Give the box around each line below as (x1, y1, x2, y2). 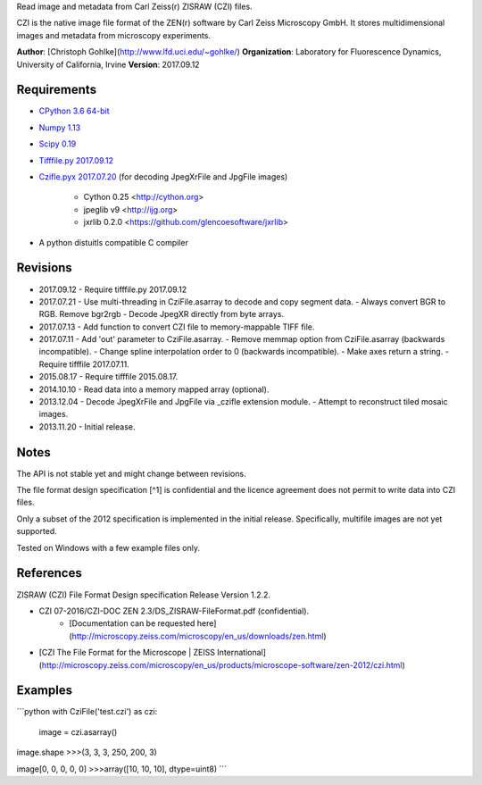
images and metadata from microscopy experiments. (16, 29, 212, 40)
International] (217, 647, 267, 658)
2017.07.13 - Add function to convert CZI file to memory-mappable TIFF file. (38, 322, 315, 332)
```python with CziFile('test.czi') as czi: (16, 706, 158, 717)
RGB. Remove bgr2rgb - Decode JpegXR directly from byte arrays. (38, 309, 285, 320)
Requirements (16, 82, 97, 97)
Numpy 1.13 (38, 121, 81, 133)
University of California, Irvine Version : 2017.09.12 (16, 59, 200, 70)
